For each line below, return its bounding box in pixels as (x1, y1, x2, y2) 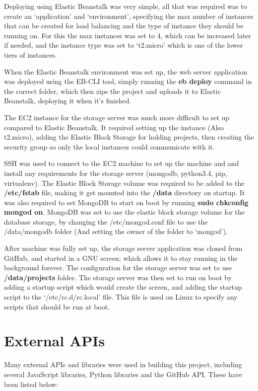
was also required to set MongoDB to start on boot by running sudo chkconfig (4, 197, 249, 207)
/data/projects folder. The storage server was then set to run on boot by (4, 272, 232, 282)
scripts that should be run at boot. (4, 301, 110, 312)
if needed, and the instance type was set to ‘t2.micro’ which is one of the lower (4, 40, 243, 50)
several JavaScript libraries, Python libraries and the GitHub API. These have (4, 369, 242, 379)
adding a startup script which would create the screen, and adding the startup (4, 282, 242, 292)
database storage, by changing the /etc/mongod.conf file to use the (4, 216, 208, 227)
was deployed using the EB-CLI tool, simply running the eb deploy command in (4, 76, 252, 86)
